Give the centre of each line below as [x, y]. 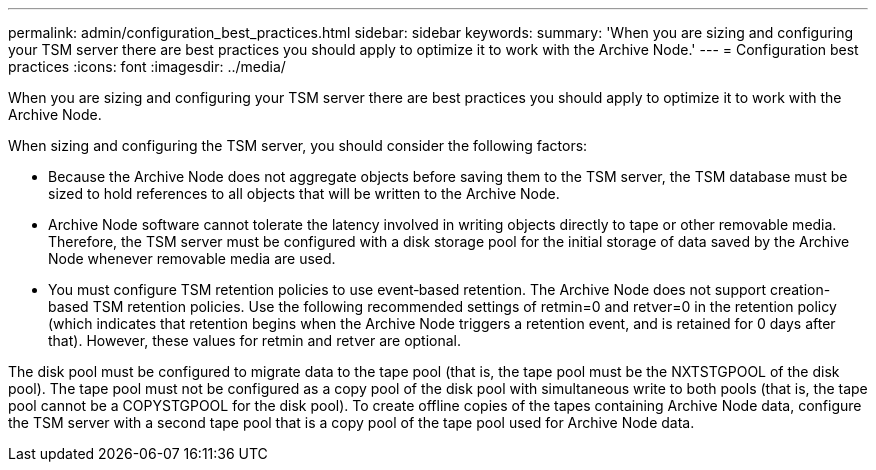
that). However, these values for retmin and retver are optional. [255, 340]
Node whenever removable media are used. [192, 258]
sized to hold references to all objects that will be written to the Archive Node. [304, 193]
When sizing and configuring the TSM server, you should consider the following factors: [298, 145]
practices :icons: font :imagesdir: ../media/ [147, 66]
